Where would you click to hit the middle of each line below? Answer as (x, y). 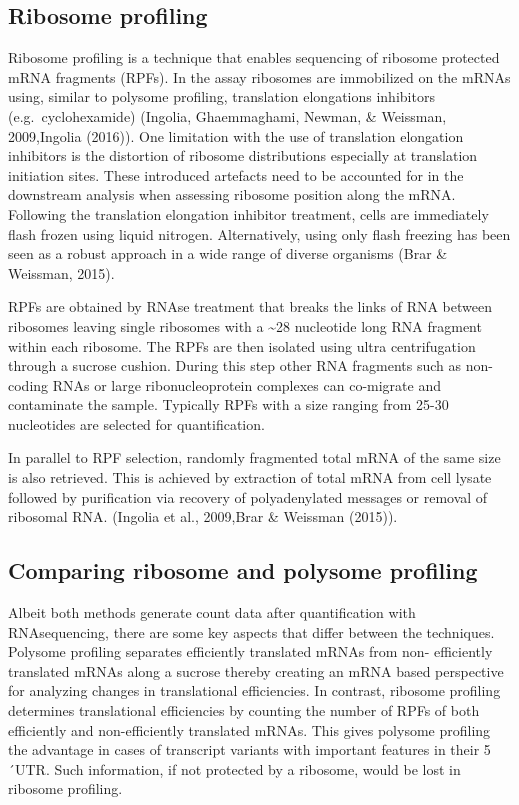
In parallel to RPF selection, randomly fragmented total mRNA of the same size (254, 457)
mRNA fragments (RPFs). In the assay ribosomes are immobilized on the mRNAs (259, 76)
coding (28, 384)
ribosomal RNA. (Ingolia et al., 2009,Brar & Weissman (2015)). (203, 516)
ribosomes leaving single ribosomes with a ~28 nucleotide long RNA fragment (245, 325)
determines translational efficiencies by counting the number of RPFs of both (244, 710)
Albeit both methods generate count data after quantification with (212, 612)
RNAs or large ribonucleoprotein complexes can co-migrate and (246, 384)
